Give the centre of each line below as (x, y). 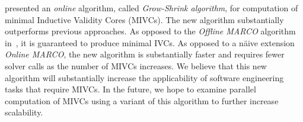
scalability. (24, 112)
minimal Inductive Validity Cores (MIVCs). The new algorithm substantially (144, 19)
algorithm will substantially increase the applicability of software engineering (144, 77)
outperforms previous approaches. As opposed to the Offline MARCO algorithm (150, 31)
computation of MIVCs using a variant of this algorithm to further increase (142, 100)
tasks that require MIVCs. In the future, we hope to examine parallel (130, 89)
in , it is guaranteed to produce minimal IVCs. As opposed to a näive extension (150, 42)
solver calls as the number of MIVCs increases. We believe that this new (136, 65)
